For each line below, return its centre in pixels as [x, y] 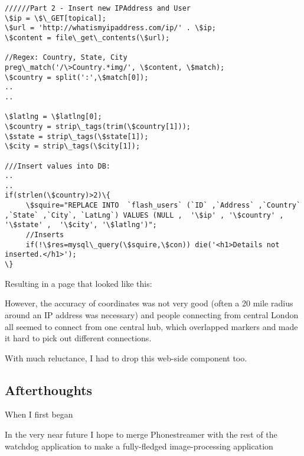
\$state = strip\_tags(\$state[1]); [77, 136]
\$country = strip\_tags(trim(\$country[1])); [98, 126]
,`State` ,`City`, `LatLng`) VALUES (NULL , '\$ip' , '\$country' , [144, 215]
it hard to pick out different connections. [78, 338]
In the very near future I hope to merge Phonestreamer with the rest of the [141, 434]
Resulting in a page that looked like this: [79, 283]
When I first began [39, 414]
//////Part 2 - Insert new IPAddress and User [98, 8]
